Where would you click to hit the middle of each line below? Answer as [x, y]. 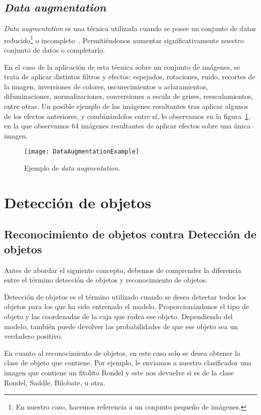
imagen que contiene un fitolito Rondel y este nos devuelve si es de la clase [119, 372]
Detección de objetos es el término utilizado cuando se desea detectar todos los [125, 296]
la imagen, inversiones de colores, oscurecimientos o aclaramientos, [106, 86]
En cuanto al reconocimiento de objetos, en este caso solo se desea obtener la [122, 353]
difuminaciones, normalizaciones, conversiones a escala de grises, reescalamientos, [128, 96]
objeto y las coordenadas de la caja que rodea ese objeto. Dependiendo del [118, 316]
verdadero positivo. [33, 336]
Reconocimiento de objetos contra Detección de [130, 234]
